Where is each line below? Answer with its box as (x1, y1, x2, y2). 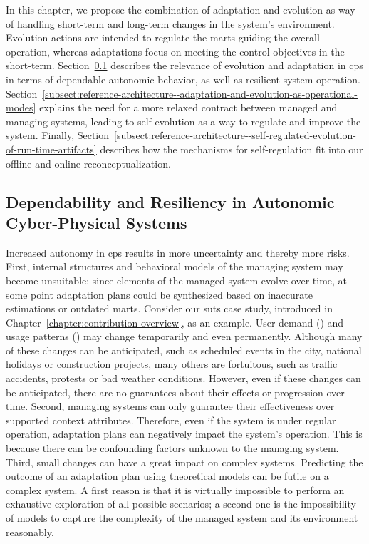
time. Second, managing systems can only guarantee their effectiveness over (6, 399, 335, 414)
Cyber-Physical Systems (6, 211, 187, 233)
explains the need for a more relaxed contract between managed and (39, 100, 338, 115)
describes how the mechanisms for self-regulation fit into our (100, 141, 363, 156)
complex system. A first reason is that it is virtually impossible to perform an (6, 482, 345, 497)
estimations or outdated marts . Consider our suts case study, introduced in (6, 301, 333, 316)
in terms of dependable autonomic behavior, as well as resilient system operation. (6, 71, 360, 86)
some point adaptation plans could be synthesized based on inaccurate (6, 287, 313, 302)
